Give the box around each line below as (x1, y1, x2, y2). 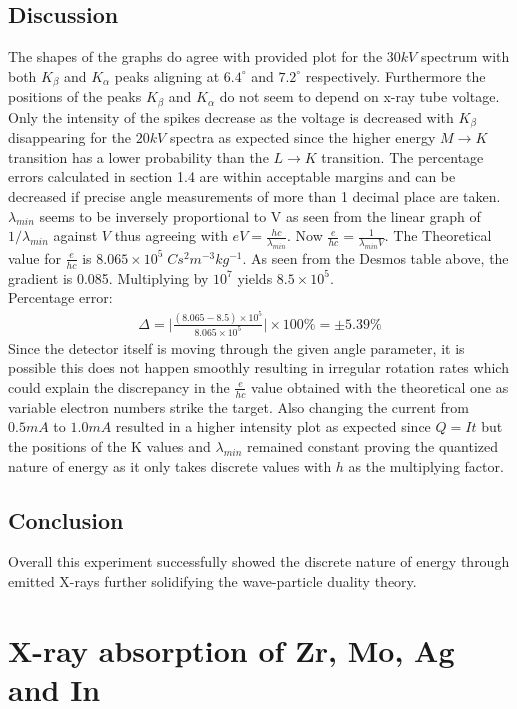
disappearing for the (8, 127, 132, 148)
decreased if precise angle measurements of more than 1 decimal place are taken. (8, 185, 501, 206)
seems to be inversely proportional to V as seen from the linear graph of (39, 205, 481, 226)
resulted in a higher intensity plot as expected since (115, 416, 431, 437)
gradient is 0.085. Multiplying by (8, 267, 209, 288)
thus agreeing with (114, 225, 228, 246)
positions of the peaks (8, 86, 142, 107)
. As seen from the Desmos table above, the (242, 247, 509, 268)
